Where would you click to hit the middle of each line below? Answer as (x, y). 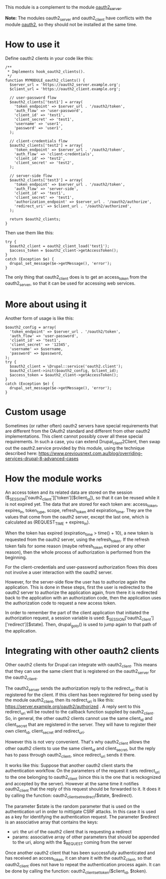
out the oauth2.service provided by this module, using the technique (75, 448)
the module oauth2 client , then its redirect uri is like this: (60, 701)
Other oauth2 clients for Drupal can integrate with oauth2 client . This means (81, 665)
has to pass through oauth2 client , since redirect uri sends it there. (70, 755)
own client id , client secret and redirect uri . (45, 732)
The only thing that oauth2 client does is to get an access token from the (76, 277)
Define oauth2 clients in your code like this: (49, 58)
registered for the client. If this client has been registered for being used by (82, 695)
